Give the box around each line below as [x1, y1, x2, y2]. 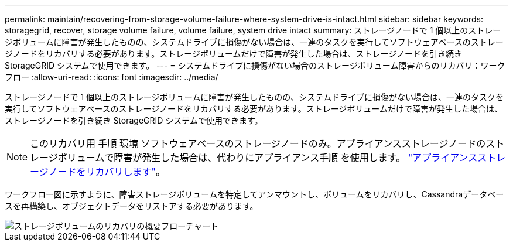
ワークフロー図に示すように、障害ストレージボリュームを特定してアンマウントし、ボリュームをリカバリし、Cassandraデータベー [5, 189, 504, 199]
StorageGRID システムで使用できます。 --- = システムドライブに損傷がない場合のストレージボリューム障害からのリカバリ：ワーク [5, 60, 505, 70]
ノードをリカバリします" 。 [48, 166, 165, 177]
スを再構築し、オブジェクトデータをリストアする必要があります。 [5, 201, 258, 211]
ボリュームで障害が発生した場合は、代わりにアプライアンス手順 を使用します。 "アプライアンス [57, 152, 478, 163]
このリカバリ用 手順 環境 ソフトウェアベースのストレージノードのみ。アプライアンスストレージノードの [30, 138, 486, 149]
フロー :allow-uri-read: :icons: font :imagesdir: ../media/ [5, 72, 218, 82]
